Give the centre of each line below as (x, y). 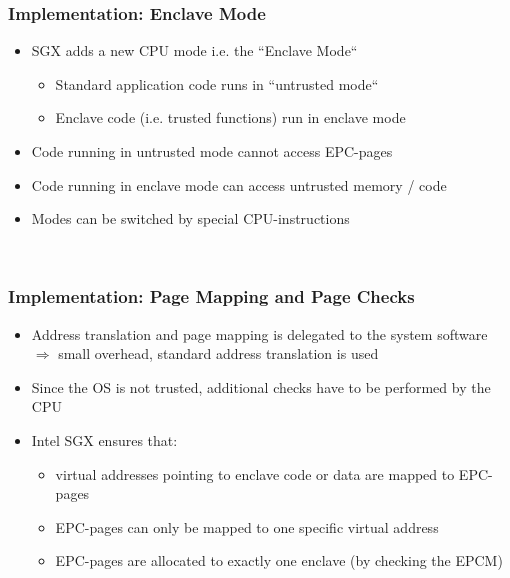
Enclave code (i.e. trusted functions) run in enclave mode (230, 117)
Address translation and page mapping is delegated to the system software (259, 333)
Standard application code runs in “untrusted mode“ (217, 83)
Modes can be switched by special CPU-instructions (190, 218)
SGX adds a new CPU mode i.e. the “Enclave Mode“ (194, 50)
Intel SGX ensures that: (104, 439)
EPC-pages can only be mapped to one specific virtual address (247, 526)
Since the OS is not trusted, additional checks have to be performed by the (261, 386)
